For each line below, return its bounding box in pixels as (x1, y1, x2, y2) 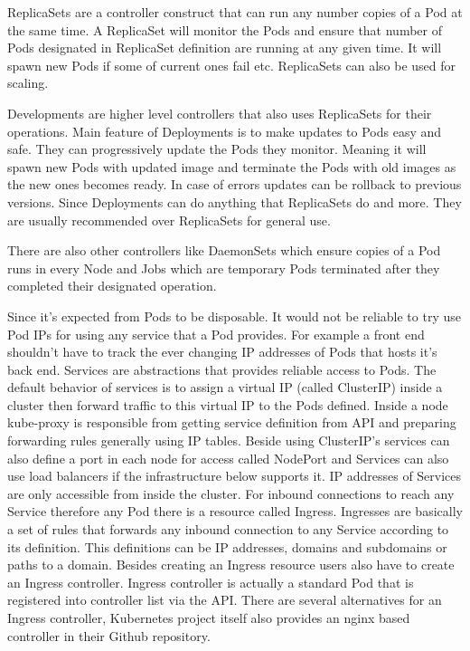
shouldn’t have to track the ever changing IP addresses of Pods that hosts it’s (7, 342, 437, 361)
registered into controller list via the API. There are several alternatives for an (7, 590, 442, 609)
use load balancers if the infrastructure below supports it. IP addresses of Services (7, 466, 462, 485)
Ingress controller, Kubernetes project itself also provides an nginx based (7, 608, 410, 627)
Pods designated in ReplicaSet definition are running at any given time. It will (7, 38, 442, 57)
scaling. (7, 73, 49, 92)
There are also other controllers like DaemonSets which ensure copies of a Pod (7, 241, 441, 260)
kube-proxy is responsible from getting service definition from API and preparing (7, 413, 456, 432)
